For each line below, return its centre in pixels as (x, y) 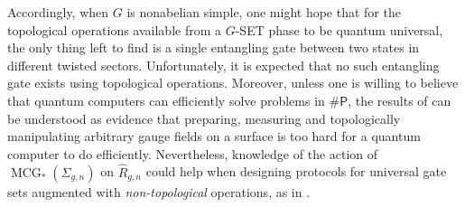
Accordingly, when (58, 12)
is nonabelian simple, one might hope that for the (264, 12)
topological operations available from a (115, 29)
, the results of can (400, 100)
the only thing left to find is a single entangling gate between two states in (214, 47)
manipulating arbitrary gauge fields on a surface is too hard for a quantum (214, 136)
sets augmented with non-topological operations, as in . (159, 191)
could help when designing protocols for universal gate (296, 171)
